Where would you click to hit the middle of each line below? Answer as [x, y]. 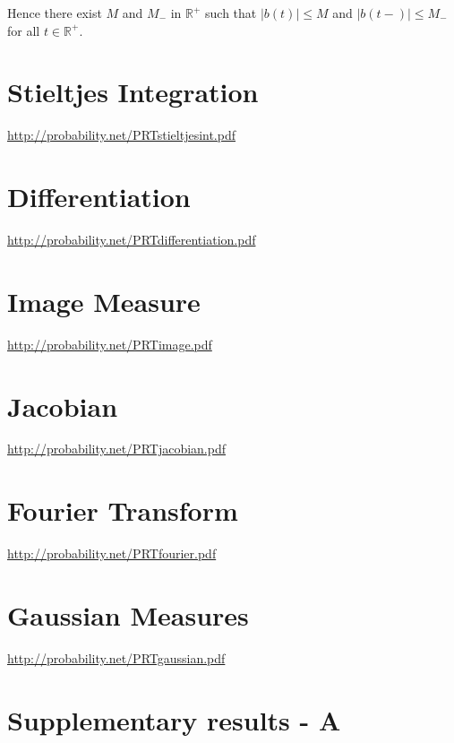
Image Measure [104, 301]
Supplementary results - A [174, 719]
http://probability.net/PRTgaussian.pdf [116, 657]
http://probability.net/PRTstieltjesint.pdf [122, 135]
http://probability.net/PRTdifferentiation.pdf [132, 240]
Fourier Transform [123, 510]
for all [24, 30]
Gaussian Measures [128, 614]
